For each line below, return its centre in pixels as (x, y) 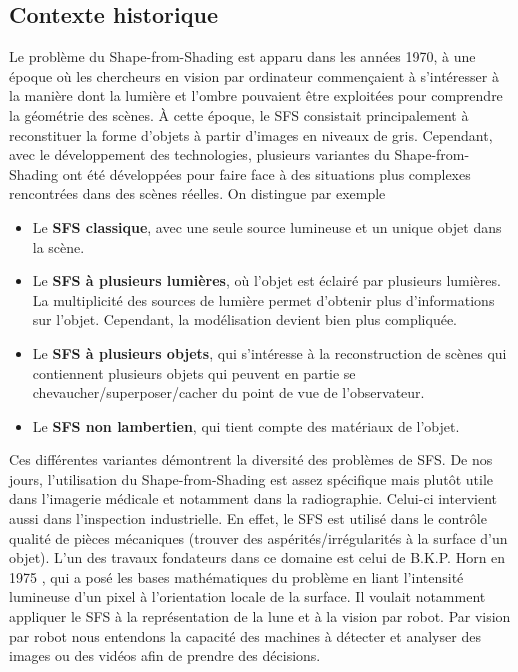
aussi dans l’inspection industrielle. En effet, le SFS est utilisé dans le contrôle (248, 518)
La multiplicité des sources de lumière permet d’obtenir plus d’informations (263, 299)
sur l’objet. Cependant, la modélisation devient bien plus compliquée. (244, 319)
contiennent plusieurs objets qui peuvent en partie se (194, 372)
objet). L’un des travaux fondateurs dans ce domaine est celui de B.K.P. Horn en (257, 557)
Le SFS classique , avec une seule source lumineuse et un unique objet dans (267, 226)
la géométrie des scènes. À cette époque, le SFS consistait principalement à (239, 114)
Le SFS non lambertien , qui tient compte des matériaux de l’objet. (246, 425)
